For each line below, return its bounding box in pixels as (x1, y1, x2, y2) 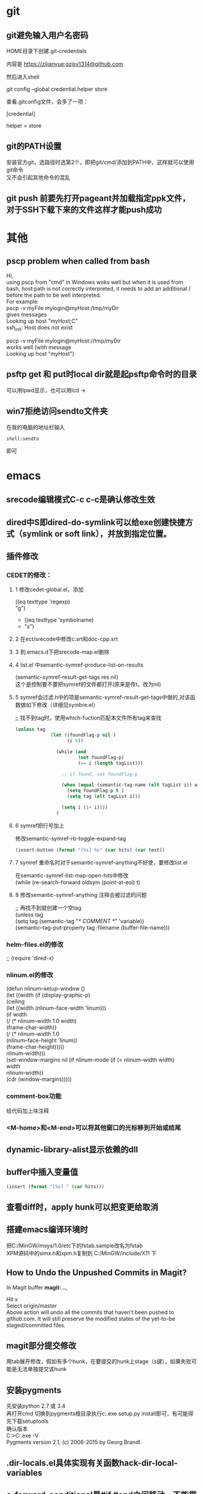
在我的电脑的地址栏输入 (6, 423, 65, 431)
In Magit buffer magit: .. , (6, 1284, 68, 1291)
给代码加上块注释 (6, 1107, 49, 1114)
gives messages (6, 311, 47, 318)
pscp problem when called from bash (6, 256, 150, 266)
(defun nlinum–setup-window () (6, 985, 86, 993)
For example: (6, 298, 39, 305)
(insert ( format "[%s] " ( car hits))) (6, 1183, 104, 1189)
